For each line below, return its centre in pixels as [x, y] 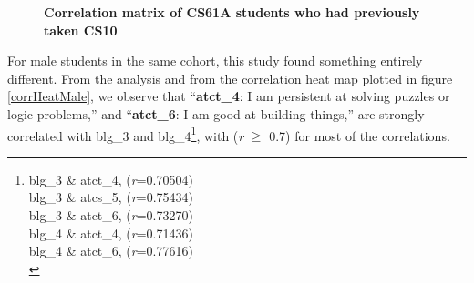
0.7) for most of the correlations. [360, 135]
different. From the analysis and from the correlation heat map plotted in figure [230, 78]
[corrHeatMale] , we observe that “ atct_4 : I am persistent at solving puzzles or [229, 96]
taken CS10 [81, 30]
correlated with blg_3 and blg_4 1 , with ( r [126, 134]
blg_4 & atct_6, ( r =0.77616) [111, 251]
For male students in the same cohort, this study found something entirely [215, 61]
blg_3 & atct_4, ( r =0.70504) [111, 179]
